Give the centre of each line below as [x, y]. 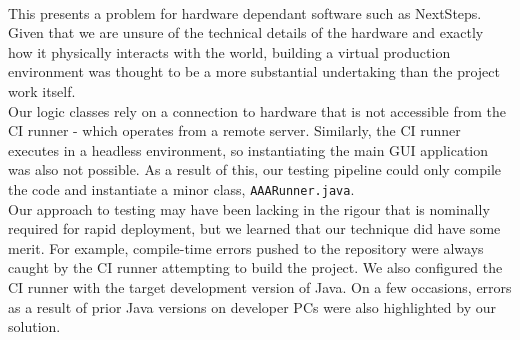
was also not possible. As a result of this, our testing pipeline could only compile [255, 169]
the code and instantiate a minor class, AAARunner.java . [181, 188]
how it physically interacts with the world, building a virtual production [229, 51]
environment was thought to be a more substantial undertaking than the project [254, 71]
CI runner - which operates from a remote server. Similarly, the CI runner [234, 130]
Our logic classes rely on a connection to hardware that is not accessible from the [257, 110]
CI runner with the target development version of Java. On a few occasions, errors [260, 286]
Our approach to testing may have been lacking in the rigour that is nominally [249, 208]
